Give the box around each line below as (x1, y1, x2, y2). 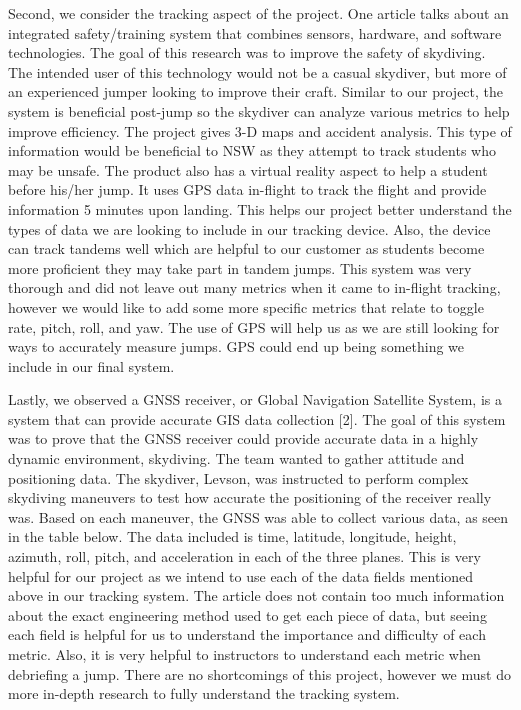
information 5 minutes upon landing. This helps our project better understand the (8, 198, 512, 219)
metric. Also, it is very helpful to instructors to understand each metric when (8, 644, 481, 664)
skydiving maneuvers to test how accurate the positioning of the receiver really (8, 487, 492, 508)
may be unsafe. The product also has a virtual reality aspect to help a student (8, 159, 488, 180)
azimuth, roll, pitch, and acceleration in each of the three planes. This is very (8, 546, 481, 567)
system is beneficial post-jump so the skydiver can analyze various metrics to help (8, 100, 510, 121)
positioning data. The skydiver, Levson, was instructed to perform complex (8, 467, 469, 488)
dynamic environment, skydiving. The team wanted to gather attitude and (8, 448, 465, 469)
